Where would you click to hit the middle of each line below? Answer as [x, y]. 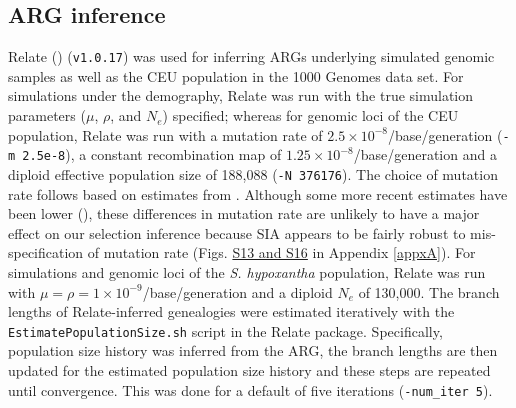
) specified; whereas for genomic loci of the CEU [310, 115]
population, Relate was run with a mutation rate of [165, 134]
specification [46, 252]
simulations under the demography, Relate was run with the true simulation [241, 95]
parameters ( [47, 115]
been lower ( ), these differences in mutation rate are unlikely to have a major [244, 213]
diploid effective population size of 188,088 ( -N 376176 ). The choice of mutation [253, 173]
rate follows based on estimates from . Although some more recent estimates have [258, 193]
